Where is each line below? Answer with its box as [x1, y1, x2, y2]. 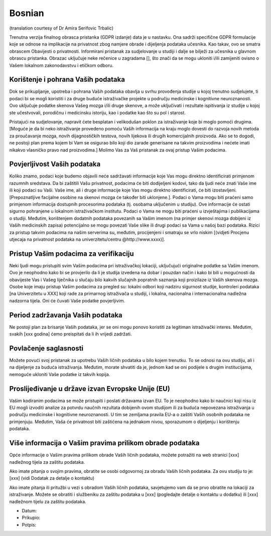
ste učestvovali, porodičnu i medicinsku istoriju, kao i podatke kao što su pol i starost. [9, 109, 186, 115]
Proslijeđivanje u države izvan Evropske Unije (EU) [9, 384, 170, 393]
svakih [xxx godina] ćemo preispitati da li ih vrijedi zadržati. [9, 331, 132, 337]
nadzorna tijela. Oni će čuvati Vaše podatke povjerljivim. [9, 297, 125, 303]
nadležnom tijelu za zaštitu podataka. [9, 498, 86, 504]
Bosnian [9, 8, 45, 19]
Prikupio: [22, 514, 41, 521]
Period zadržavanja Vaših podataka [9, 311, 122, 319]
